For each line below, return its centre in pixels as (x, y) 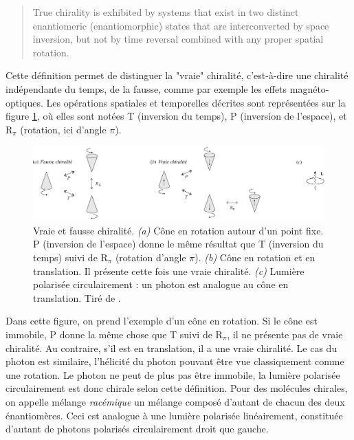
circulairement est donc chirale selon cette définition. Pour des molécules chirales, (177, 388)
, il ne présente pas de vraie (285, 334)
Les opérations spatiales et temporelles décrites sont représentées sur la (196, 102)
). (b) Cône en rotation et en (255, 257)
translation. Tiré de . (77, 297)
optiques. (24, 102)
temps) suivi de (65, 257)
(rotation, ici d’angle (63, 129)
